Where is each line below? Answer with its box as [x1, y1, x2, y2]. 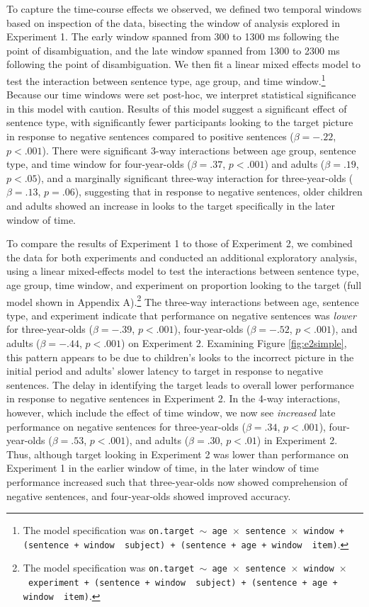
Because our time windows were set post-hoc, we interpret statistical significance [6, 87, 356, 102]
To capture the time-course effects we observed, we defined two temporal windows [6, 1, 362, 16]
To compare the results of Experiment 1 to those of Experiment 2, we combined [6, 236, 353, 251]
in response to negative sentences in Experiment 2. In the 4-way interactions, [6, 391, 341, 406]
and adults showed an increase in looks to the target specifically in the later [6, 198, 336, 212]
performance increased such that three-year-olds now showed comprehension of [6, 474, 348, 489]
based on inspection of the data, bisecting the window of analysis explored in [6, 15, 341, 30]
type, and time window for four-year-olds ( [6, 157, 191, 171]
